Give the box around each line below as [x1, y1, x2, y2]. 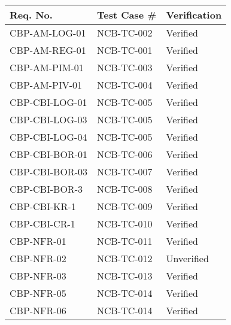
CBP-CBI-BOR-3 [10, 182, 83, 196]
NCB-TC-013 [96, 269, 153, 283]
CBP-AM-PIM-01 [10, 60, 84, 74]
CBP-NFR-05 [10, 286, 66, 300]
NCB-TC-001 [96, 43, 153, 57]
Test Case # [96, 8, 157, 22]
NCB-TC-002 [96, 26, 153, 40]
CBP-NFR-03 [10, 269, 66, 283]
